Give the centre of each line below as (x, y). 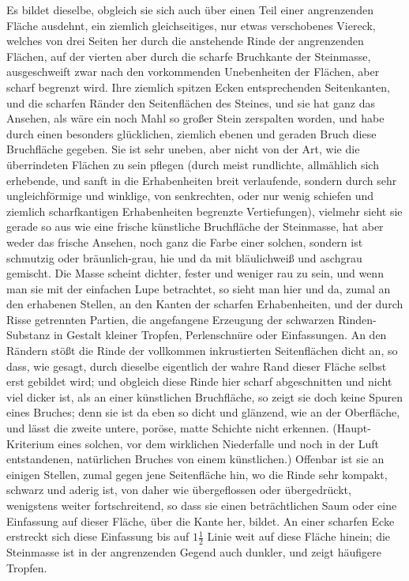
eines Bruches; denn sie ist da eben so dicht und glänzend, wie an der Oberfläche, (203, 412)
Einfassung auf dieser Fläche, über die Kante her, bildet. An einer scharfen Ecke (201, 521)
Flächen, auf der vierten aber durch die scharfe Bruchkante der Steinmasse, (189, 56)
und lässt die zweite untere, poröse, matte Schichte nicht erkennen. (168, 428)
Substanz (28, 335)
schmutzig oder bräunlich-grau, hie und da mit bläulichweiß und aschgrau (184, 257)
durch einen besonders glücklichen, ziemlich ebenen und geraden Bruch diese (191, 133)
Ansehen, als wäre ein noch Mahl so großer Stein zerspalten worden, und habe (195, 118)
